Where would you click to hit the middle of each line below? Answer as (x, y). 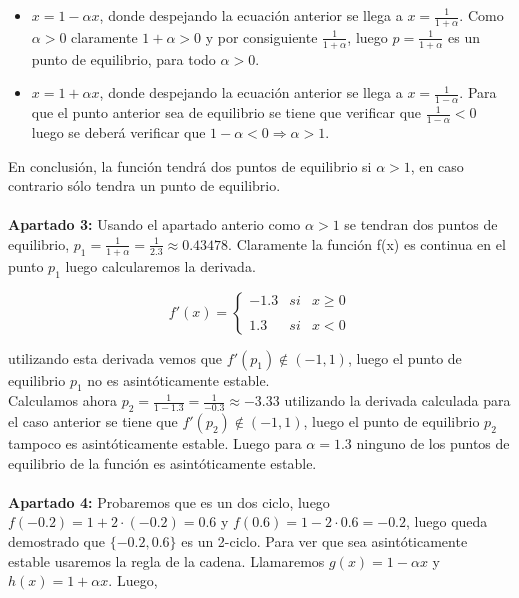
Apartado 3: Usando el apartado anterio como (154, 224)
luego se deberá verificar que (118, 131)
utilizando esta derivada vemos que (115, 357)
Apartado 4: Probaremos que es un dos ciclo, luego (169, 501)
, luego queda (447, 521)
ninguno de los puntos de (433, 443)
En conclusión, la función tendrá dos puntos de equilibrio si (190, 165)
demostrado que (56, 541)
